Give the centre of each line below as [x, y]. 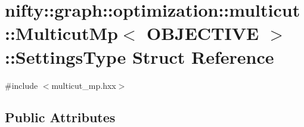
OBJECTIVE [203, 33]
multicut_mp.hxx [84, 85]
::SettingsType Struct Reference [139, 56]
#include [21, 85]
